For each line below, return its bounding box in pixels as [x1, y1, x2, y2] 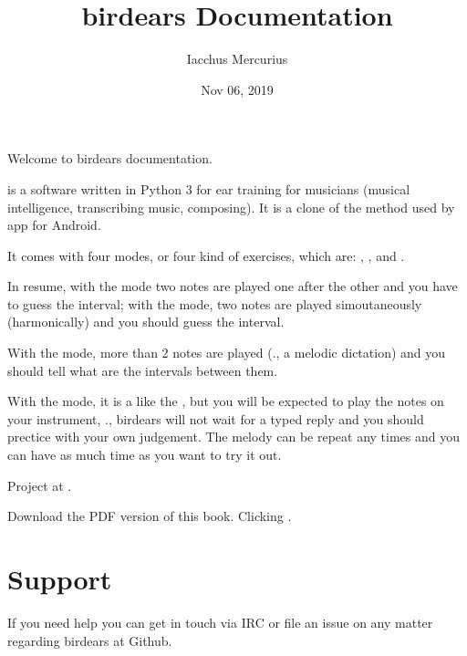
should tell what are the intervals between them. [7, 360, 278, 380]
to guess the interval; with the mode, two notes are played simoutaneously [7, 294, 422, 313]
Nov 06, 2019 [201, 79, 274, 99]
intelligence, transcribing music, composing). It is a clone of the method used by [7, 197, 455, 216]
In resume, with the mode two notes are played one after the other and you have [7, 276, 458, 296]
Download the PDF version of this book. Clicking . [7, 506, 292, 526]
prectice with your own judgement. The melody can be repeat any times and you [7, 427, 461, 446]
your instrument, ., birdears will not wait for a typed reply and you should [7, 409, 424, 428]
